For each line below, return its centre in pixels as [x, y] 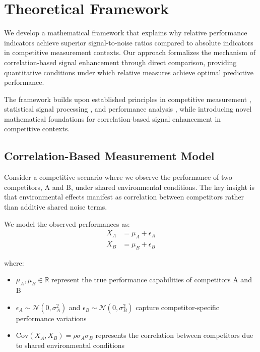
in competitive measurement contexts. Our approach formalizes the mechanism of [130, 52]
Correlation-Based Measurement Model [109, 156]
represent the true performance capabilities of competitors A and [152, 280]
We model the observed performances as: [67, 223]
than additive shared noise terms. [56, 207]
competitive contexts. [37, 129]
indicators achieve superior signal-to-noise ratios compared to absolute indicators [129, 42]
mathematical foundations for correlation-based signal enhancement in [113, 118]
